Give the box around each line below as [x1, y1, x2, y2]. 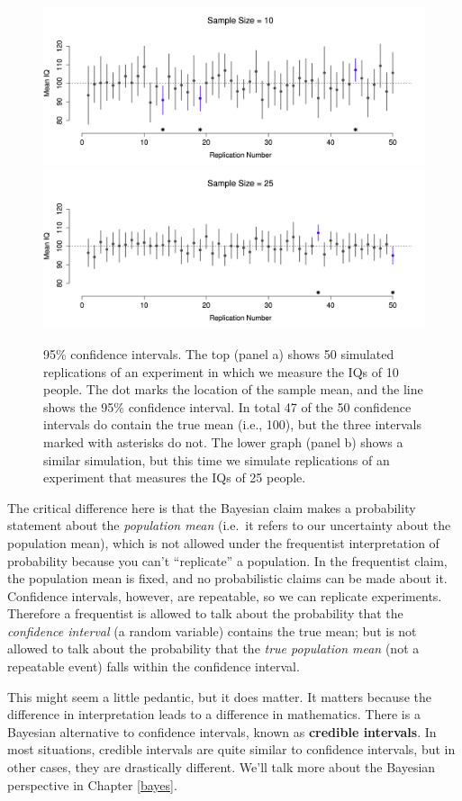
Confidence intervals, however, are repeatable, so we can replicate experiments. [7, 586, 442, 605]
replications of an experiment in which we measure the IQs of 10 [43, 362, 399, 381]
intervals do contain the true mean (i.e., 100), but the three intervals [43, 415, 421, 434]
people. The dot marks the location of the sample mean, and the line [43, 380, 423, 399]
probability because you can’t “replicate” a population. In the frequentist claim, [7, 551, 448, 570]
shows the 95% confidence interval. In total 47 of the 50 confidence [43, 397, 412, 416]
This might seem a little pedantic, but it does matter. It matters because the [7, 687, 431, 706]
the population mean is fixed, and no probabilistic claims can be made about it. [7, 569, 448, 588]
